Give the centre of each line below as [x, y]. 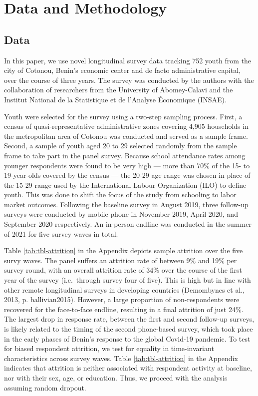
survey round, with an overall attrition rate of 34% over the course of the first [123, 270]
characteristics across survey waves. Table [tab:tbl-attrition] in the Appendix [121, 358]
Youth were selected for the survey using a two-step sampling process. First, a [123, 116]
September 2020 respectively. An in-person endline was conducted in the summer [128, 224]
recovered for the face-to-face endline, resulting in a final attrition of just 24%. [124, 309]
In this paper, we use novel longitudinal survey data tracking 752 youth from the [128, 60]
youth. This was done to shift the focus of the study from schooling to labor [120, 195]
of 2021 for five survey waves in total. [61, 233]
